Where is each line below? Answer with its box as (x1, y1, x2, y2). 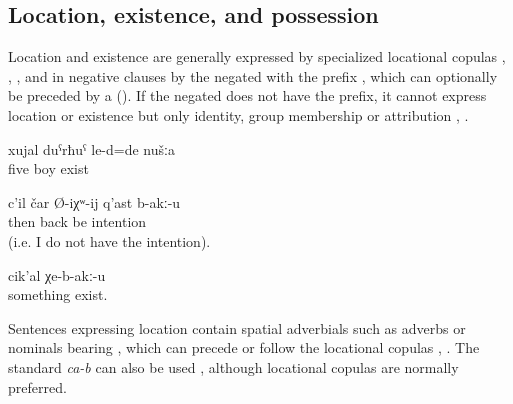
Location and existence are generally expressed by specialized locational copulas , (8, 46, 506, 67)
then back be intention (8, 211, 147, 232)
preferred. (8, 376, 67, 397)
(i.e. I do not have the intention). (8, 230, 211, 251)
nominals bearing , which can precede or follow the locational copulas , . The (8, 337, 480, 358)
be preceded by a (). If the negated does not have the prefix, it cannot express (8, 85, 487, 106)
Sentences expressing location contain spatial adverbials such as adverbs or (8, 317, 466, 338)
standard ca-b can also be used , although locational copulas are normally (8, 356, 459, 377)
